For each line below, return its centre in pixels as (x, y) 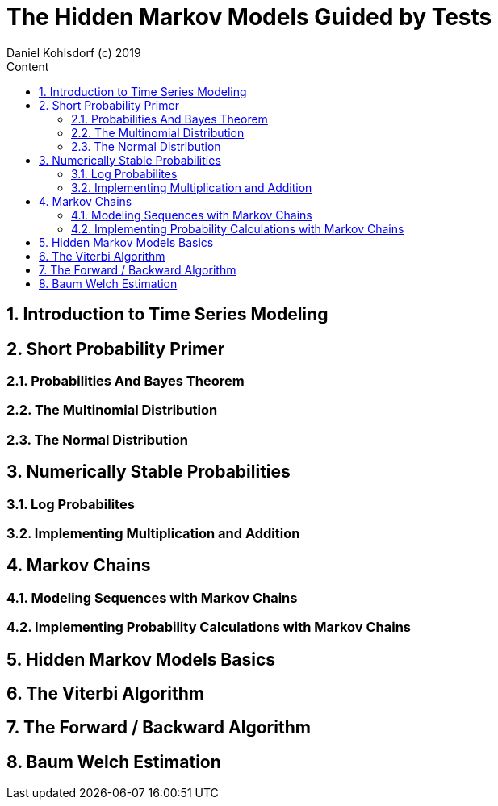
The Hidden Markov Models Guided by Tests (249, 17)
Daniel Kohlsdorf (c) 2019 (74, 52)
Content (28, 66)
